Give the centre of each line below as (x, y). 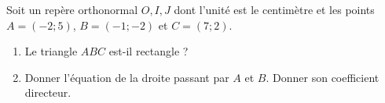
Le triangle (51, 51)
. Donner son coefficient (323, 77)
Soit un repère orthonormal (72, 9)
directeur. (48, 92)
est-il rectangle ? (148, 51)
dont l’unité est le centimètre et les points (274, 9)
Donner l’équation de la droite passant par (127, 77)
